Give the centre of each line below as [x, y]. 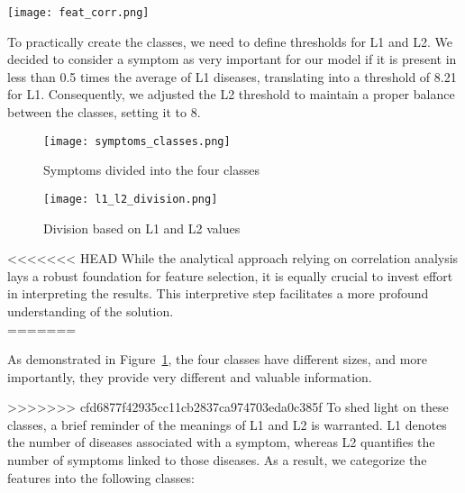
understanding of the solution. [91, 310]
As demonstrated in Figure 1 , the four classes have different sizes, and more [217, 359]
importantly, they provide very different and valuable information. [190, 376]
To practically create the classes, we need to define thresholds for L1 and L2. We [230, 41]
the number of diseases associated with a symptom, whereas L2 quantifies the [221, 442]
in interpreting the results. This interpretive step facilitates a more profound [218, 293]
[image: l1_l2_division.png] [131, 199]
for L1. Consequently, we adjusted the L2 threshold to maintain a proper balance [231, 94]
